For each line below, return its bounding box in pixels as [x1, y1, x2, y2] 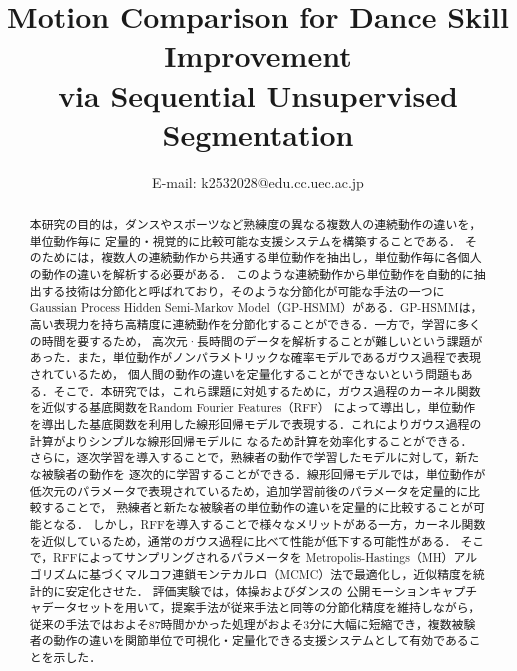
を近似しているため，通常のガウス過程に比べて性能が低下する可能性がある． [29, 532, 457, 549]
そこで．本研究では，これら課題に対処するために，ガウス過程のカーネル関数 [53, 382, 481, 399]
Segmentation [162, 113, 354, 154]
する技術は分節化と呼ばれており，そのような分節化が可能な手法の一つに [41, 282, 445, 299]
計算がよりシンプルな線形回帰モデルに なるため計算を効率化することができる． [29, 432, 473, 449]
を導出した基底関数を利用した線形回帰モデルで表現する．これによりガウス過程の [29, 415, 482, 432]
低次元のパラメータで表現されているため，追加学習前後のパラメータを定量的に [29, 482, 469, 499]
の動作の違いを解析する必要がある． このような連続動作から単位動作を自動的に [29, 266, 474, 283]
